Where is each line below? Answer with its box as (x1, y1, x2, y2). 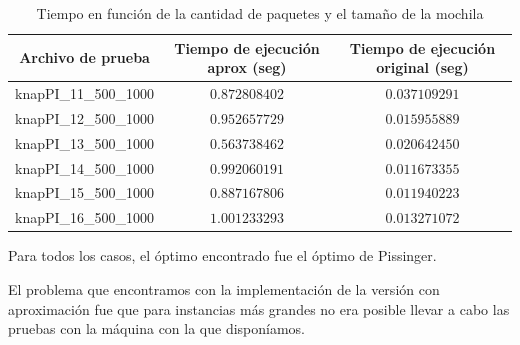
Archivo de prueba (19, 47, 150, 68)
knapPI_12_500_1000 (15, 107, 155, 128)
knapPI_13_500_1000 (15, 132, 155, 153)
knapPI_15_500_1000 (15, 182, 155, 203)
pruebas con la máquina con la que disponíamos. (8, 318, 306, 339)
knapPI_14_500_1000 (15, 157, 155, 178)
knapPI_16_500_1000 (15, 207, 155, 228)
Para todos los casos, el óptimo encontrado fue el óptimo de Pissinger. (8, 245, 437, 266)
